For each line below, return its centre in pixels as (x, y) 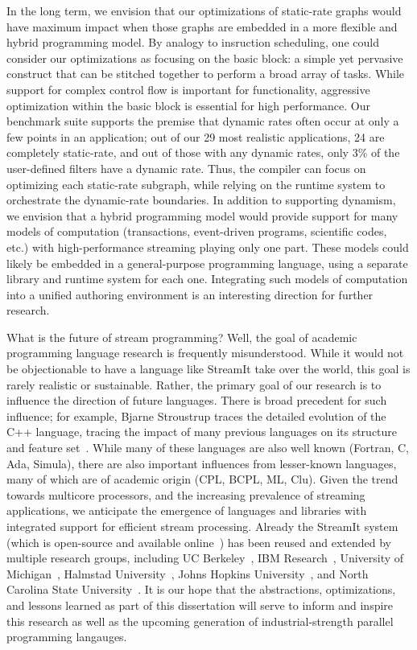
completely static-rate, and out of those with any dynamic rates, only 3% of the (203, 152)
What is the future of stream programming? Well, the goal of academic (182, 337)
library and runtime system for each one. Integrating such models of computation (207, 279)
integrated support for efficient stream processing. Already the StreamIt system (202, 526)
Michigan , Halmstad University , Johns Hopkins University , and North (188, 573)
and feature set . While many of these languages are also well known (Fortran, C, (208, 448)
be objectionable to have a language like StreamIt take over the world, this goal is (208, 369)
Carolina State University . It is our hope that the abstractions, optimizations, (201, 589)
